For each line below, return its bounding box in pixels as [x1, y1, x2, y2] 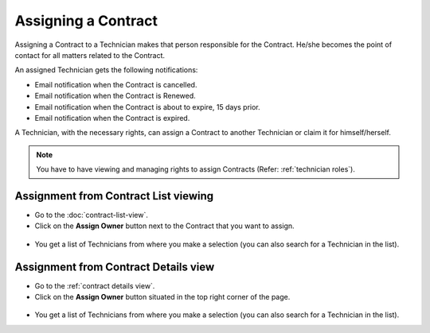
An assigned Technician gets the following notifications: [14, 65, 198, 75]
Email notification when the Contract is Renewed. [34, 91, 197, 101]
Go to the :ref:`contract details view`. [34, 281, 155, 290]
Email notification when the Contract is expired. [34, 113, 190, 122]
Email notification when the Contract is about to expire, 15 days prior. [34, 102, 260, 111]
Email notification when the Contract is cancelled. [34, 79, 197, 89]
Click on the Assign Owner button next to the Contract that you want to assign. [34, 221, 295, 230]
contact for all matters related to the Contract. [14, 50, 166, 60]
